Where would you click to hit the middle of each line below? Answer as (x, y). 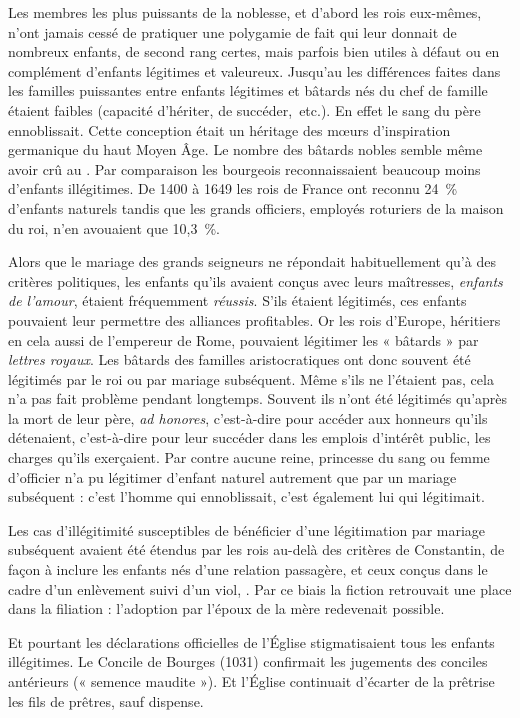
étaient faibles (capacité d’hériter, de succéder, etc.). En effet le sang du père (244, 109)
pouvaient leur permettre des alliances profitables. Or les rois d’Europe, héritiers (254, 319)
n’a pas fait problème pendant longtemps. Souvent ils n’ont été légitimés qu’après (258, 398)
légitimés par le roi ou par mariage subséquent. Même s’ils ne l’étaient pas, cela (251, 378)
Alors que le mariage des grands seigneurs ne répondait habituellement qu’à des (252, 261)
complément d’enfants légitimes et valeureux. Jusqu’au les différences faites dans (254, 70)
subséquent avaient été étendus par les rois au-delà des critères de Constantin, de (256, 549)
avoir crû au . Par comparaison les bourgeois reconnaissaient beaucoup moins (244, 168)
